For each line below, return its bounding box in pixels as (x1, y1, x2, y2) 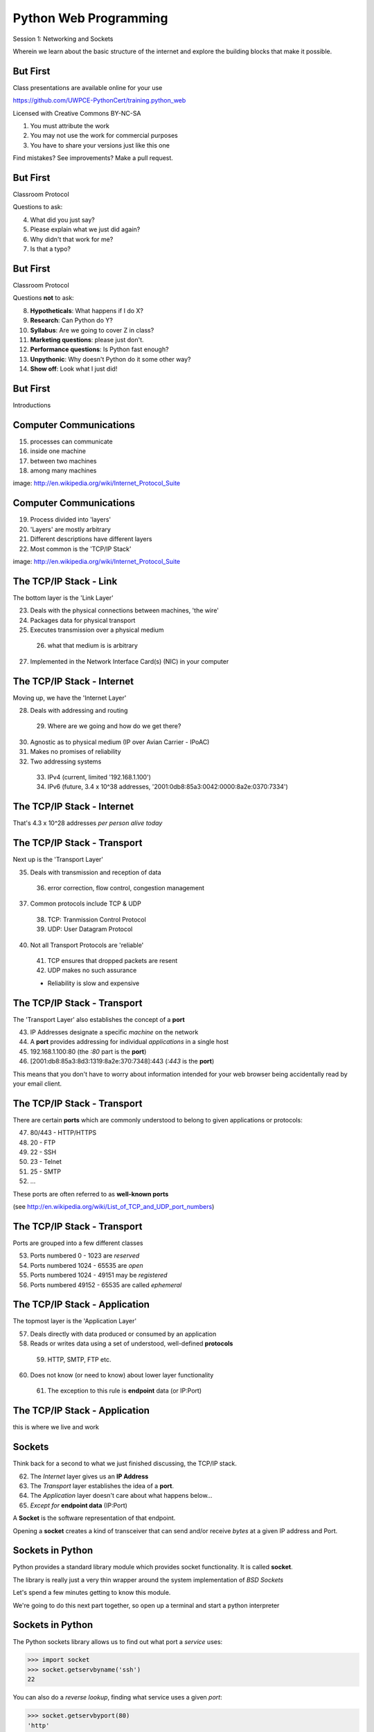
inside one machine (30, 447, 87, 455)
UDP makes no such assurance (47, 966, 137, 975)
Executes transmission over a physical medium (30, 626, 164, 634)
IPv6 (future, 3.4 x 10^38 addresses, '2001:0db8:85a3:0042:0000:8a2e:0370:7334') (47, 783, 289, 791)
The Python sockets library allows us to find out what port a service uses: (12, 1637, 223, 1645)
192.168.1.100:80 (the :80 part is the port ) (30, 1047, 147, 1056)
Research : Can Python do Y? (30, 316, 114, 325)
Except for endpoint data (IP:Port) (30, 1501, 128, 1510)
